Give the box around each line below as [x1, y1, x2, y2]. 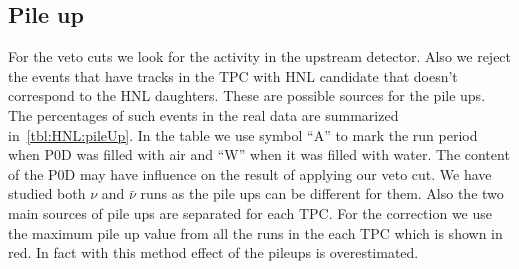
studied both [8, 183, 86, 204]
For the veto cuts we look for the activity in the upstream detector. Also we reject [8, 46, 512, 67]
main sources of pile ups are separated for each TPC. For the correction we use [8, 202, 492, 223]
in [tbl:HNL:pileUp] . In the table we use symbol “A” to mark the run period [8, 124, 478, 145]
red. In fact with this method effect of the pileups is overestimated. [8, 242, 419, 263]
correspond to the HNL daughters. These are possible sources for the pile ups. [8, 85, 486, 106]
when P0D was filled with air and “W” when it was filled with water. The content [8, 144, 510, 165]
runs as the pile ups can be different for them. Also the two [140, 183, 504, 204]
